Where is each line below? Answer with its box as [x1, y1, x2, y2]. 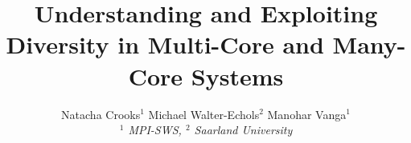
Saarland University [194, 121, 293, 138]
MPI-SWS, [128, 121, 182, 138]
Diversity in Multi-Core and [6, 28, 324, 61]
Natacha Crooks [61, 105, 141, 122]
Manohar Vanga [267, 105, 347, 122]
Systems [191, 59, 284, 92]
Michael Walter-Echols [148, 105, 260, 122]
